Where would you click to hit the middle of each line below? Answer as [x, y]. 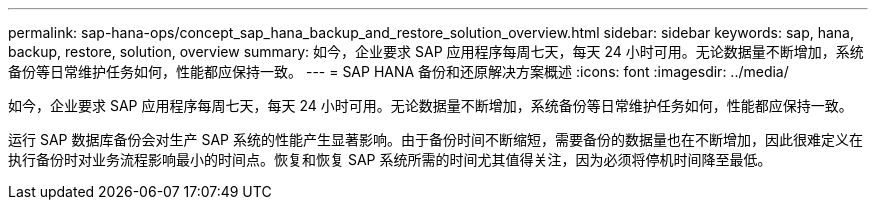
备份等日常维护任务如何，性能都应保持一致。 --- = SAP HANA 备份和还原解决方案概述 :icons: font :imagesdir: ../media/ [398, 71]
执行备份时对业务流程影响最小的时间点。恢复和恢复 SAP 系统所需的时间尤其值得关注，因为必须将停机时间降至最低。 [390, 159]
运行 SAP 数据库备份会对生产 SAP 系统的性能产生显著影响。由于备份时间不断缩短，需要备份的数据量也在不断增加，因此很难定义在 [435, 139]
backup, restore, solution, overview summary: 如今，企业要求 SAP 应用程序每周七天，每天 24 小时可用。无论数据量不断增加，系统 [436, 51]
